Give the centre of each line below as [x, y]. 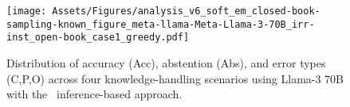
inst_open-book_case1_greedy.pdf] [98, 38]
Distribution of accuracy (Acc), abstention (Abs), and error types [166, 62]
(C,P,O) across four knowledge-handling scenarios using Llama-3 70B [175, 78]
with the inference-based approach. [94, 94]
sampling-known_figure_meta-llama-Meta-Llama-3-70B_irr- [161, 24]
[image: [27, 11]
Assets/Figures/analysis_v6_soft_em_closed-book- [186, 11]
